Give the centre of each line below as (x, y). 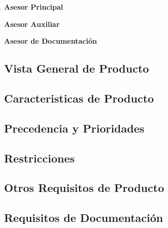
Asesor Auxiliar (32, 24)
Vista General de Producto (77, 68)
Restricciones (40, 158)
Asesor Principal (34, 7)
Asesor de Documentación (51, 41)
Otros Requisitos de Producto (84, 188)
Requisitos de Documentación (84, 218)
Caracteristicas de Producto (79, 98)
